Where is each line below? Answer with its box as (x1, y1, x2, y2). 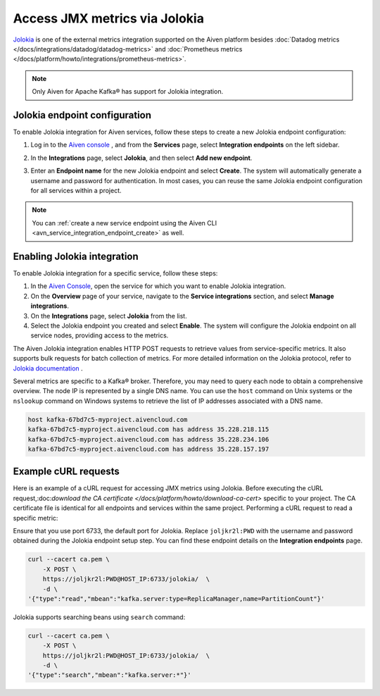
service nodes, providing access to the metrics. (30, 331, 169, 340)
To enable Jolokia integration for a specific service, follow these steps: (13, 269, 218, 278)
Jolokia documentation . (13, 363, 84, 373)
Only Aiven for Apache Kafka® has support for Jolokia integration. (32, 87, 224, 96)
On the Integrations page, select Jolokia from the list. (30, 311, 187, 320)
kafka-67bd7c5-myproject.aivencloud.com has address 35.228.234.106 (27, 435, 270, 443)
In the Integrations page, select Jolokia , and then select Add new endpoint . (30, 154, 253, 162)
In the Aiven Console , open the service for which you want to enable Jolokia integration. (30, 282, 286, 290)
